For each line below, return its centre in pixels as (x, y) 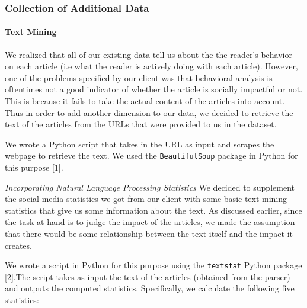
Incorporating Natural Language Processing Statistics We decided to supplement (150, 187)
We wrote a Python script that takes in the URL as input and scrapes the (140, 144)
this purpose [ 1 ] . (34, 167)
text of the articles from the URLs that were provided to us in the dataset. (141, 124)
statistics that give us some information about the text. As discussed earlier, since (153, 210)
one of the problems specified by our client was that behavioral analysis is (139, 77)
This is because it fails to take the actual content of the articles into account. (145, 101)
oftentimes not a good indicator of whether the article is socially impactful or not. (154, 89)
